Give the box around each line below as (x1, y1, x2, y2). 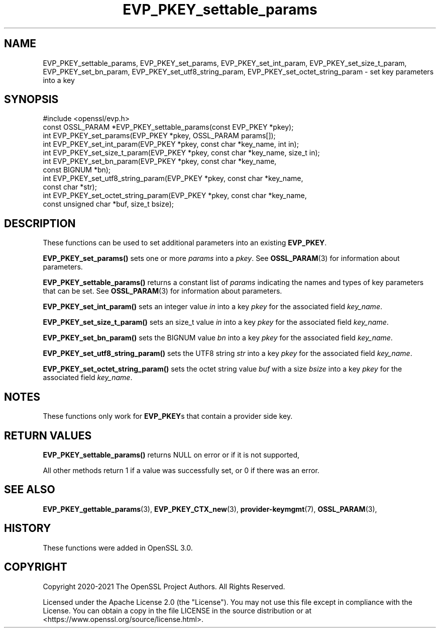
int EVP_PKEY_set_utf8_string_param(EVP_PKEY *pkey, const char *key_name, (43, 174, 303, 183)
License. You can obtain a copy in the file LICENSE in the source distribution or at (43, 606, 312, 615)
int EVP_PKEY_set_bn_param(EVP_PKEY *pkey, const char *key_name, (43, 157, 277, 166)
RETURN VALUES (4, 429, 92, 442)
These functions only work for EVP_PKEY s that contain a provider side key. (43, 412, 293, 421)
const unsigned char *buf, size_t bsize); (43, 200, 174, 209)
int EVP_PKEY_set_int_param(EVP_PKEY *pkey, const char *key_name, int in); (43, 140, 299, 149)
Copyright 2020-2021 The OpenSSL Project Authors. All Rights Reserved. (43, 582, 285, 591)
